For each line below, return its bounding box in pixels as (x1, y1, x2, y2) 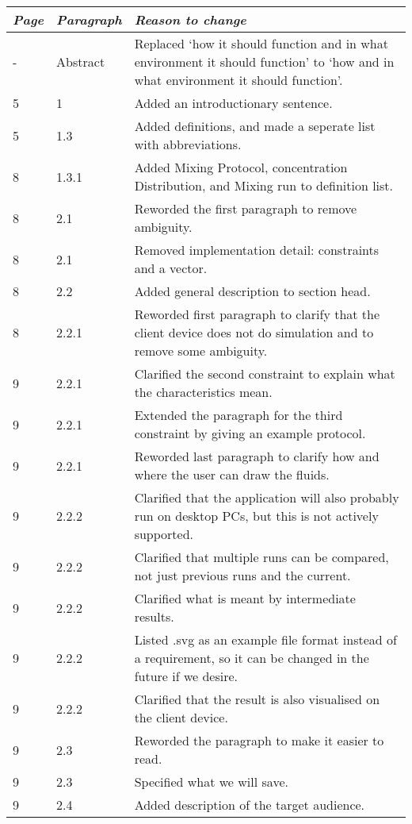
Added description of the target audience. (134, 795, 365, 814)
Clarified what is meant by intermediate (134, 589, 356, 607)
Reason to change (134, 10, 246, 29)
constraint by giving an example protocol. (134, 424, 366, 442)
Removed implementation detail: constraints (134, 241, 380, 259)
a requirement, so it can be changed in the (134, 649, 369, 667)
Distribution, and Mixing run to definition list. (134, 176, 394, 194)
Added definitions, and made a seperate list (134, 117, 376, 135)
